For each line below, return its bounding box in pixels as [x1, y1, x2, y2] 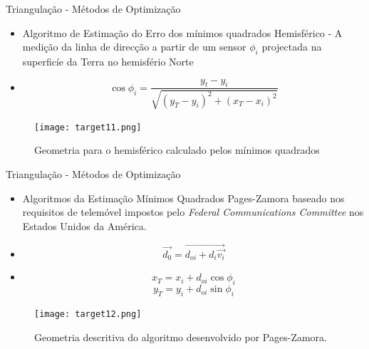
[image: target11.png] [34, 122, 142, 132]
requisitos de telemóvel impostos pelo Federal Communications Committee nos [22, 204, 364, 219]
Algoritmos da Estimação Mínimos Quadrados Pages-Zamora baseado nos [22, 190, 345, 205]
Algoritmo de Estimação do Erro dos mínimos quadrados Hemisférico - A [22, 25, 343, 40]
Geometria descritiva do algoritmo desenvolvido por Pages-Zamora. [34, 329, 327, 344]
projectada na [261, 39, 322, 54]
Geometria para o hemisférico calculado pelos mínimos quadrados [34, 142, 320, 157]
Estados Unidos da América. [22, 218, 147, 233]
